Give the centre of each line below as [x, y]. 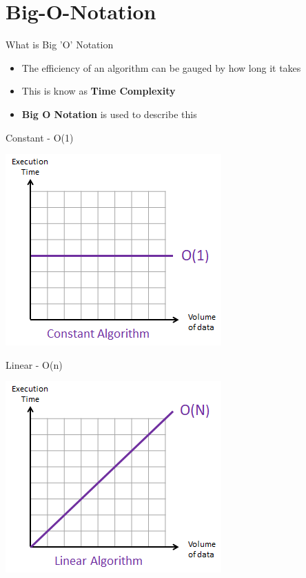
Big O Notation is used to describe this [109, 114]
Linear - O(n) [34, 364]
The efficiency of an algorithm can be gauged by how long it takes [161, 67]
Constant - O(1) [40, 137]
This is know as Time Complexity [99, 91]
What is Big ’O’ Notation [60, 45]
